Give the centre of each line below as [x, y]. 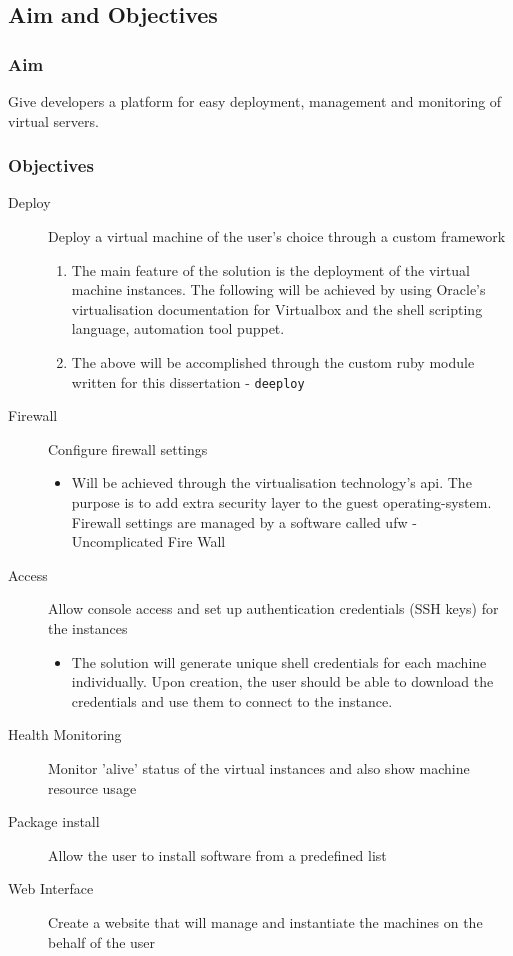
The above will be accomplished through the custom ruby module [273, 361]
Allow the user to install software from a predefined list [217, 854]
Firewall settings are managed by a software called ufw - [244, 521]
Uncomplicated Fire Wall [148, 541]
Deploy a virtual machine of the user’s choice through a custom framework [277, 236]
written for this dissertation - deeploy [188, 381]
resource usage [92, 787]
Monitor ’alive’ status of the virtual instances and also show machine [259, 767]
